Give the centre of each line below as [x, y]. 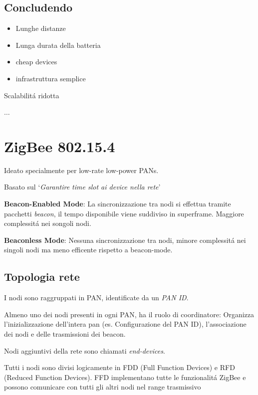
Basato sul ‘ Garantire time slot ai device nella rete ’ [82, 187]
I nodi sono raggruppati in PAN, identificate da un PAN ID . [96, 297]
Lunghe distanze [41, 28]
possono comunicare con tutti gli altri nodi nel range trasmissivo [103, 387]
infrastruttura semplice [51, 78]
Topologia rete [42, 277]
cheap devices [36, 62]
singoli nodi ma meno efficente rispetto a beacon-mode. [88, 250]
